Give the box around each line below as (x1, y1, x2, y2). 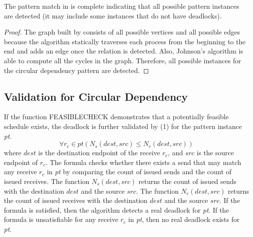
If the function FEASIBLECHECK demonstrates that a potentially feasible (4, 111, 229, 122)
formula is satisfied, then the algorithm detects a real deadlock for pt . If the (4, 204, 229, 215)
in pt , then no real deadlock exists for (128, 214, 240, 224)
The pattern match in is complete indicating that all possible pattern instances (4, 1, 239, 11)
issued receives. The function (4, 176, 90, 186)
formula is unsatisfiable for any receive (4, 214, 118, 224)
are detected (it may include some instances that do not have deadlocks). (4, 10, 222, 20)
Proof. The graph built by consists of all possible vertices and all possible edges (4, 27, 240, 37)
